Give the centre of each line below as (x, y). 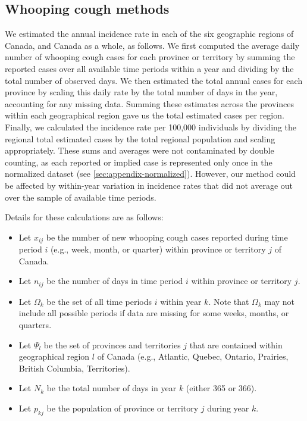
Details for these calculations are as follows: (84, 217)
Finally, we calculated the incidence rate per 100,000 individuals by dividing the (151, 127)
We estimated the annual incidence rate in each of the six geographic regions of (149, 34)
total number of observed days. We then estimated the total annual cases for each (154, 80)
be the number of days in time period (115, 281)
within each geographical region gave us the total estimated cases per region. (145, 115)
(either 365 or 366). (221, 388)
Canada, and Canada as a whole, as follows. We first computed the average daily (152, 45)
